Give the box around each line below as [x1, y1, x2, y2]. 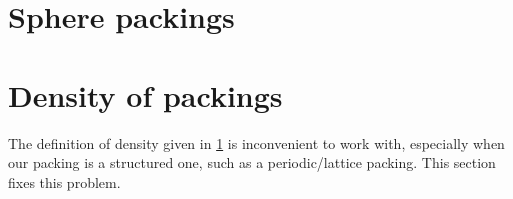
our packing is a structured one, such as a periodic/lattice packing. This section [8, 152, 496, 173]
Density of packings [8, 74, 283, 115]
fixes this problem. [8, 171, 121, 192]
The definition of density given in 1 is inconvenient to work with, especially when [8, 132, 505, 153]
